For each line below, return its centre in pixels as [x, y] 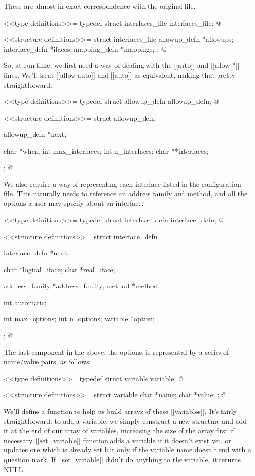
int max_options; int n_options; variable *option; [79, 319]
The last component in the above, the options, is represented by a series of [117, 352]
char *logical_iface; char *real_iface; [60, 269]
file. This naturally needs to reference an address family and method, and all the [126, 193]
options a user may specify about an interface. [74, 203]
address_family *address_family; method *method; [82, 286]
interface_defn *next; [36, 253]
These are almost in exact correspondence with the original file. [100, 6]
